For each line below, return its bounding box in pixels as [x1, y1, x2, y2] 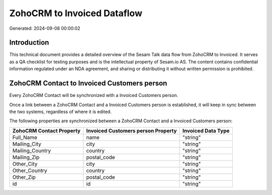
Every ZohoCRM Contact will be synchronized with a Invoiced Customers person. [9, 92, 178, 99]
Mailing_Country [12, 147, 51, 154]
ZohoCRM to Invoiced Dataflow [9, 8, 143, 19]
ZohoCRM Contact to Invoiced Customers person [9, 79, 167, 88]
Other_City [12, 160, 38, 167]
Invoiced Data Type [182, 127, 230, 134]
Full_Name [12, 134, 38, 141]
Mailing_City [12, 140, 41, 148]
